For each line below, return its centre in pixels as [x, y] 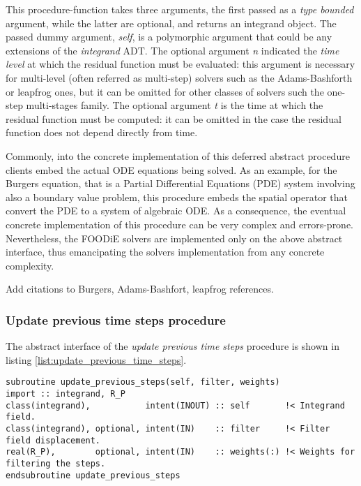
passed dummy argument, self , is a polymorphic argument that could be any [169, 37]
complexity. [30, 265]
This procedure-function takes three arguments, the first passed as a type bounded [180, 9]
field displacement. [53, 440]
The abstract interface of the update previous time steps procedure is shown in [172, 346]
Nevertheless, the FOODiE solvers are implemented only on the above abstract [174, 238]
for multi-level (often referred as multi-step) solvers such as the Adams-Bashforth [179, 77]
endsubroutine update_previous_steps [93, 475]
